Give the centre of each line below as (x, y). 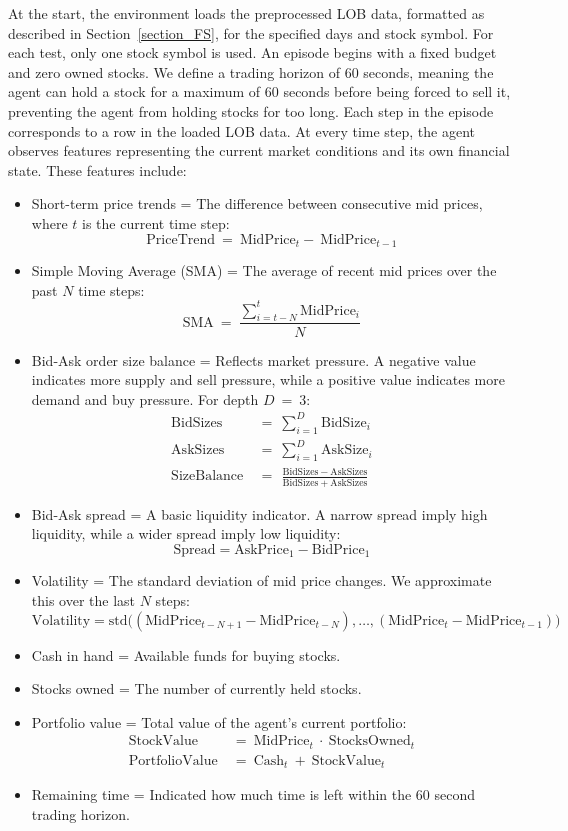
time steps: (111, 289)
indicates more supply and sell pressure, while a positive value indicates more (268, 379)
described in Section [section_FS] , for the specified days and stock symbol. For (251, 32)
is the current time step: (156, 222)
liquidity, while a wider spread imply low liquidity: (186, 533)
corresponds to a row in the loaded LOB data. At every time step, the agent (242, 130)
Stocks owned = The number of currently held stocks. (196, 688)
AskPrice (261, 549)
